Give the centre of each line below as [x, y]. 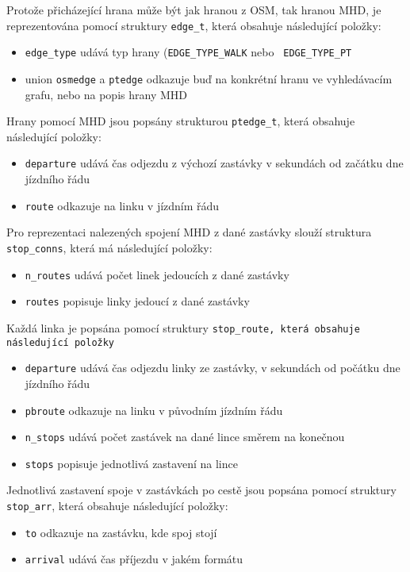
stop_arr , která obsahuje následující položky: [117, 506]
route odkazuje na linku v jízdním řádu [122, 205]
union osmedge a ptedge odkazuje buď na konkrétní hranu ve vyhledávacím [209, 78]
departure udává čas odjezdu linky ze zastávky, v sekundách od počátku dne [213, 368]
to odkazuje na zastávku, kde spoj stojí [121, 532]
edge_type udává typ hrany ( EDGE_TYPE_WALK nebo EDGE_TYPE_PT [188, 52]
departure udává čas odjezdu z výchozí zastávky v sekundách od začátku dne [214, 163]
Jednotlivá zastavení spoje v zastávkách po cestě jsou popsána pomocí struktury [201, 490]
